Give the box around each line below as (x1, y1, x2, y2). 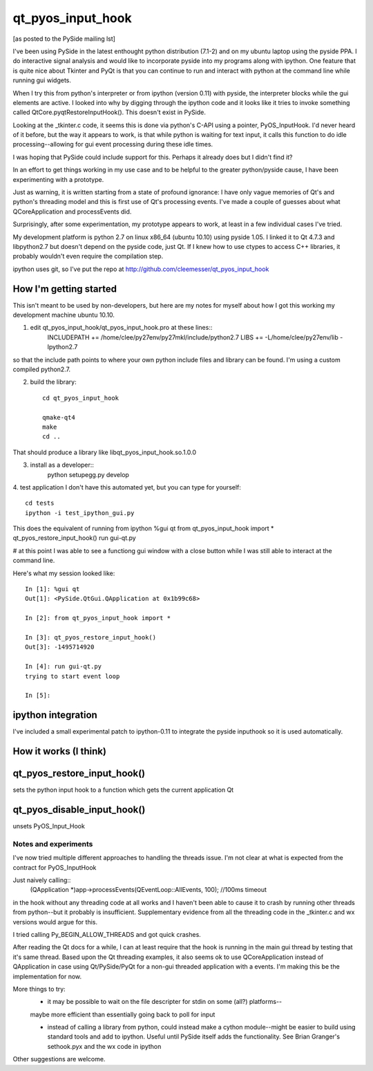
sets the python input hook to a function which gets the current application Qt (12, 785, 234, 794)
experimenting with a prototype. (12, 175, 104, 183)
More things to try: (12, 985, 66, 993)
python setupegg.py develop (47, 470, 129, 478)
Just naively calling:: (12, 875, 71, 884)
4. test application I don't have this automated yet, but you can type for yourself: (12, 483, 242, 491)
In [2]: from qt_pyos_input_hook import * (25, 614, 171, 622)
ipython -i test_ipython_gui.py (25, 509, 135, 516)
